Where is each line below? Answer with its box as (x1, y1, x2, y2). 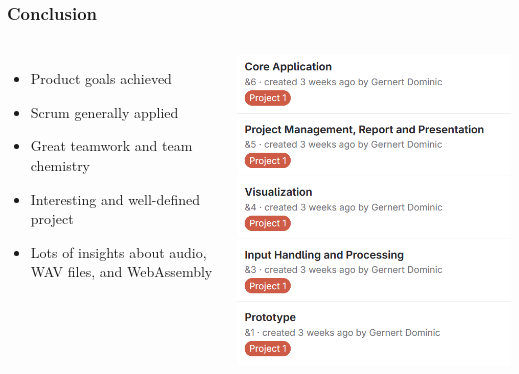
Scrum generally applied (30, 101, 179, 122)
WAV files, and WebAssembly (30, 261, 213, 282)
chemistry (30, 155, 91, 175)
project (30, 208, 74, 229)
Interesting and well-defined (30, 188, 201, 209)
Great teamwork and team (30, 135, 193, 156)
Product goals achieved (30, 68, 172, 89)
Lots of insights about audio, (30, 241, 207, 262)
